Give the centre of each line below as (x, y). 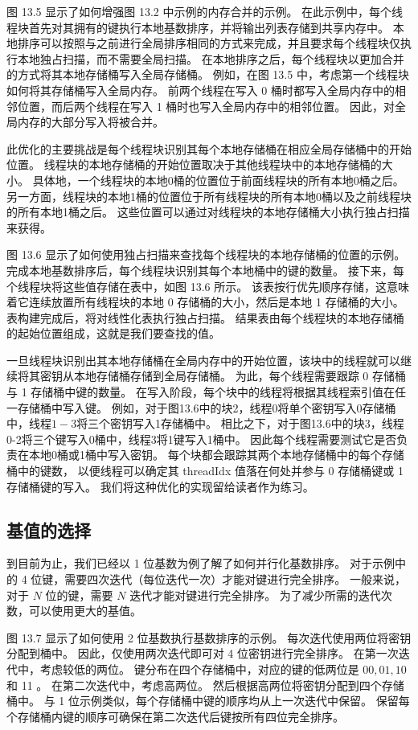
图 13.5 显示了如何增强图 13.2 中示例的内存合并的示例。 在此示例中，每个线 (205, 11)
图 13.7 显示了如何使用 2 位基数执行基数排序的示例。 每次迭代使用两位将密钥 (209, 637)
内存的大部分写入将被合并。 (90, 122)
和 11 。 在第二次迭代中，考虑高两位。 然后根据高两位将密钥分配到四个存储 (205, 685)
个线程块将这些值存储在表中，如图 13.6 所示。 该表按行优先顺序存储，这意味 (208, 286)
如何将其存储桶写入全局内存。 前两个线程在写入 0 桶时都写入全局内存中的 (201, 90)
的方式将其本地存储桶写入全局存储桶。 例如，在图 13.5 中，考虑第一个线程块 (208, 74)
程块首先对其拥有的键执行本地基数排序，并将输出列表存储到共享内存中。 (198, 27)
